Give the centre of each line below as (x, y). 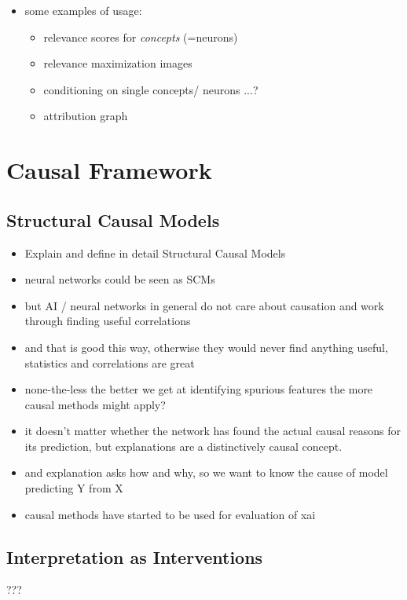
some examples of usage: (83, 10)
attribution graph (86, 116)
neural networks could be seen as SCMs (120, 279)
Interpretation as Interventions (135, 556)
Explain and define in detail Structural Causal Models (155, 252)
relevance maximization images (118, 63)
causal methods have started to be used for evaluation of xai (170, 514)
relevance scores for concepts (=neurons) (141, 37)
